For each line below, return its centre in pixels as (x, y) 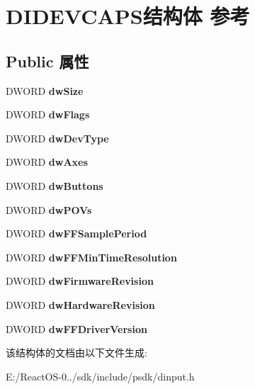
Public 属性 (47, 61)
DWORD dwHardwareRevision (80, 304)
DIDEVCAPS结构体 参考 (128, 16)
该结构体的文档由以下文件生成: (76, 353)
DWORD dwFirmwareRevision (80, 281)
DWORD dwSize (45, 90)
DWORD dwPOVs (49, 209)
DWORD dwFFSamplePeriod (76, 233)
